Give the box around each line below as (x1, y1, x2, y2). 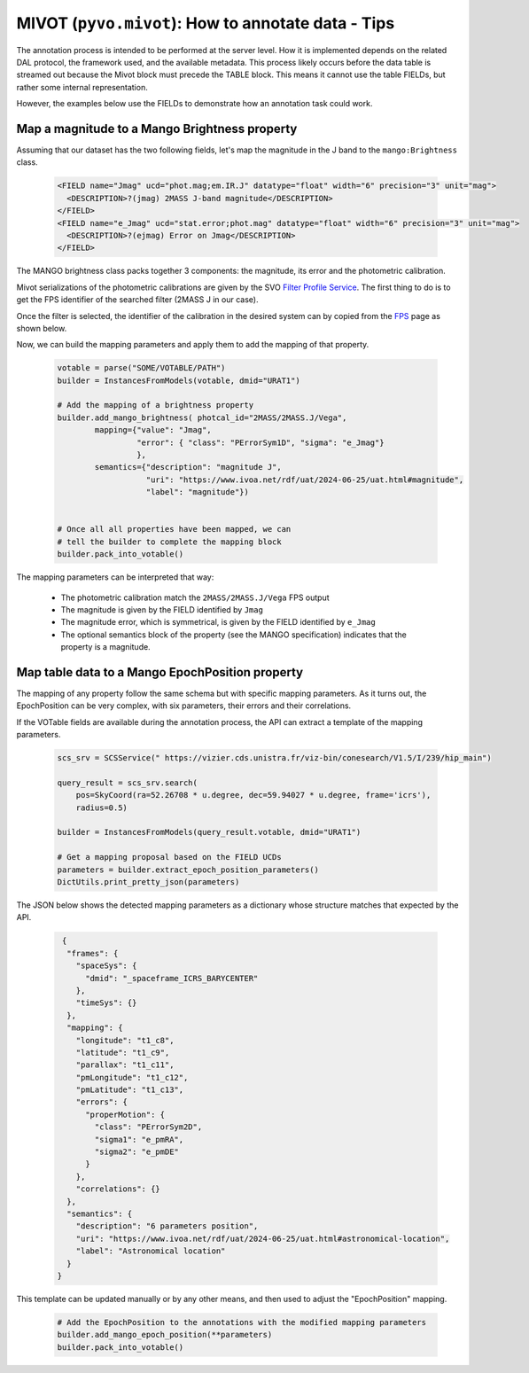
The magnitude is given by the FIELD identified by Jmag (60, 604, 263, 615)
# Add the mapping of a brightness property (57, 400, 254, 410)
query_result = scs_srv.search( (57, 777, 198, 788)
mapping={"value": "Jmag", (94, 425, 212, 435)
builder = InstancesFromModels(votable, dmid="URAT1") (57, 375, 300, 386)
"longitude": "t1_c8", (75, 1035, 175, 1045)
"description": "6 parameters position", (75, 1221, 259, 1231)
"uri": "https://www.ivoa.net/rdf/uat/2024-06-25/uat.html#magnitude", (145, 474, 464, 485)
